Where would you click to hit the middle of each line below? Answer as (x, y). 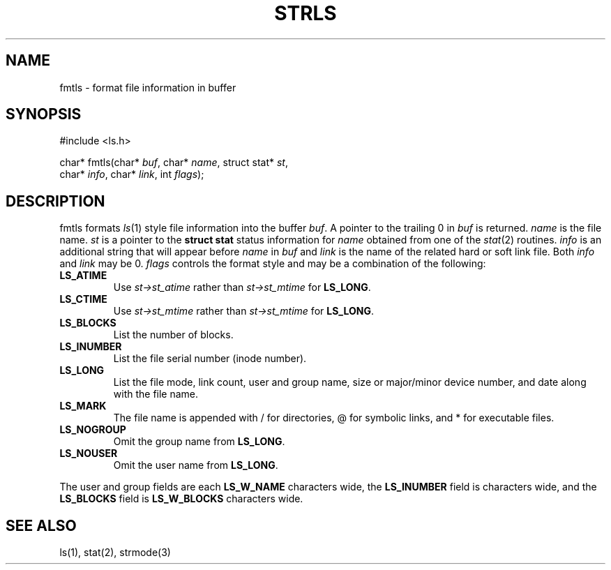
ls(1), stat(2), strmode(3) (115, 553)
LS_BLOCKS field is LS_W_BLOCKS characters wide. (181, 499)
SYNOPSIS (44, 114)
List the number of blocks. (173, 335)
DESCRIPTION (55, 201)
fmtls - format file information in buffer (148, 87)
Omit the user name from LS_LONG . (196, 465)
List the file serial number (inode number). (210, 359)
